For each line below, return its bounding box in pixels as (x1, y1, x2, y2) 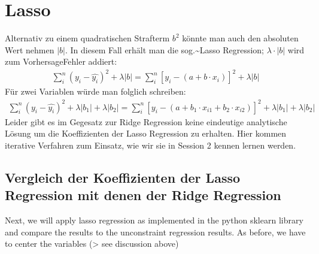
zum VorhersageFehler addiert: (5, 55, 117, 68)
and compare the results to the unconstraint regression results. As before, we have (5, 225, 306, 238)
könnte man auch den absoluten (182, 32, 299, 44)
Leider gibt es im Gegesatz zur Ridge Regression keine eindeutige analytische (5, 115, 287, 128)
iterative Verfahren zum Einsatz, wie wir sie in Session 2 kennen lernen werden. (5, 138, 296, 151)
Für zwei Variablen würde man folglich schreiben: (5, 85, 186, 98)
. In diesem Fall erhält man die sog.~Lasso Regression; (65, 43, 264, 56)
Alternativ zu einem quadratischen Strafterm (5, 32, 170, 44)
